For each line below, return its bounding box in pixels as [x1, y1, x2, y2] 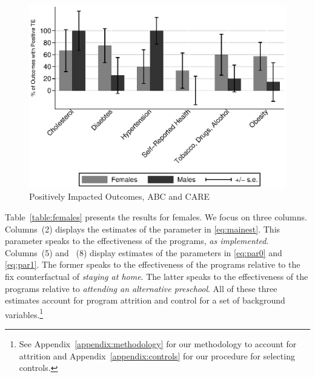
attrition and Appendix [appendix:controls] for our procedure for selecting [19, 349, 295, 362]
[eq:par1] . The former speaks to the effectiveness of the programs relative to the [5, 258, 300, 271]
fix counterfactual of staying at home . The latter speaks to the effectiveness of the [5, 270, 308, 282]
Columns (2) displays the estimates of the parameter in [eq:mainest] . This [5, 222, 280, 235]
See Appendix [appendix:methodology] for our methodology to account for [19, 338, 297, 350]
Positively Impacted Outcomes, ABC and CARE [29, 190, 210, 203]
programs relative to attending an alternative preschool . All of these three [5, 282, 277, 294]
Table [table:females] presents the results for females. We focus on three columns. [5, 211, 307, 223]
